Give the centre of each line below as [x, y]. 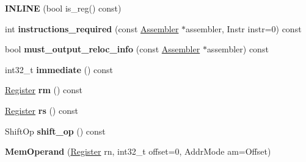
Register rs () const [42, 110]
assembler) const [238, 49]
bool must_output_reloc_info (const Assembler [103, 49]
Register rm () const [44, 90]
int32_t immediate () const [59, 69]
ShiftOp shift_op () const [55, 131]
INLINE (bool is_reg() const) [63, 8]
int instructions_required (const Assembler [92, 28]
